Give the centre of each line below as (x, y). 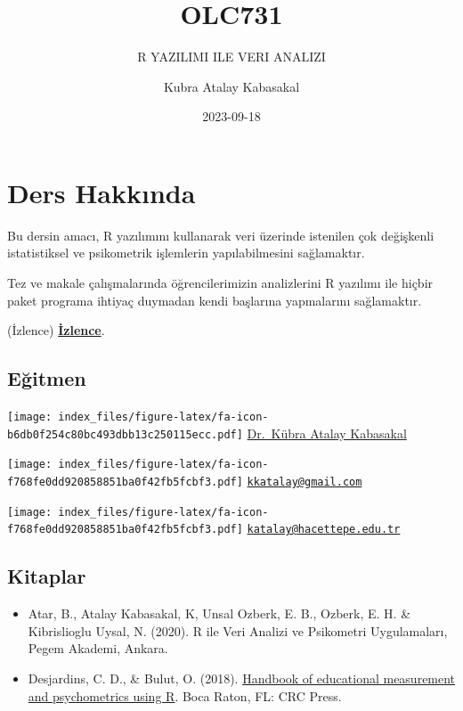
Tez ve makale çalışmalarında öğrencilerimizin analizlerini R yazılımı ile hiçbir (220, 283)
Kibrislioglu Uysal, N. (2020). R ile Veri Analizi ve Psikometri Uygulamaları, (238, 630)
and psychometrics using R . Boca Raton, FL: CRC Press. (185, 695)
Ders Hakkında (102, 192)
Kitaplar (47, 576)
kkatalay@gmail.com (305, 482)
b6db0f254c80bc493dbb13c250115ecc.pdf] (125, 434)
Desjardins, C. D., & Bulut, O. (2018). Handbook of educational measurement (242, 678)
